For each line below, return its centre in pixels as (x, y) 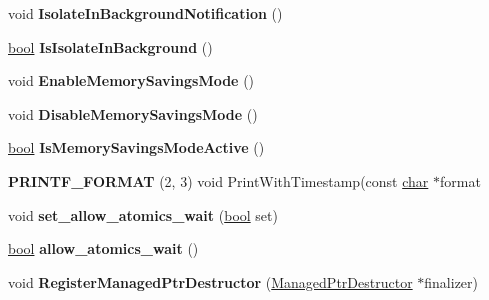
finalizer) (451, 281)
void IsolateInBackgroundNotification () (145, 13)
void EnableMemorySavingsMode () (131, 80)
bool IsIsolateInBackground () (110, 46)
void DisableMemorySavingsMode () (133, 113)
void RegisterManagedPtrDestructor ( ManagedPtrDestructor (210, 281)
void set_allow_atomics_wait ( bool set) (143, 214)
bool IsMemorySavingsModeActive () (136, 147)
